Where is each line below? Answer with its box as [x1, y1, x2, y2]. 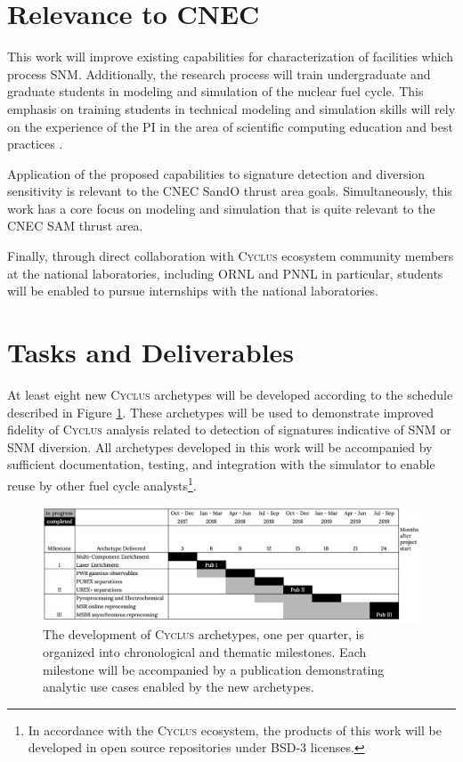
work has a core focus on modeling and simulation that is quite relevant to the [7, 199, 435, 217]
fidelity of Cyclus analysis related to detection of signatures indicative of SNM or [7, 420, 451, 439]
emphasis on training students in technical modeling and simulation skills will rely [7, 99, 456, 118]
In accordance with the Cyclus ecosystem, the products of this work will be [28, 720, 442, 739]
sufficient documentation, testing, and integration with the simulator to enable [7, 455, 435, 474]
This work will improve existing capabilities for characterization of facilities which [7, 47, 454, 66]
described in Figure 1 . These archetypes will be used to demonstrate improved [7, 402, 435, 421]
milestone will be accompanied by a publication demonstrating [43, 660, 385, 678]
